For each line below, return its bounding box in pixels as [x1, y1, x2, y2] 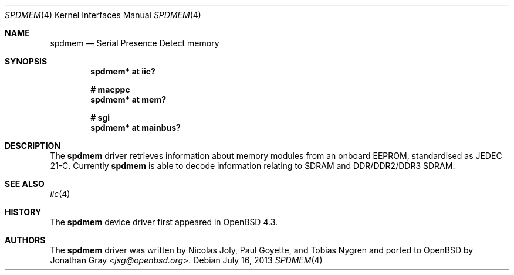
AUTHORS [5, 235, 46, 245]
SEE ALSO [5, 179, 45, 189]
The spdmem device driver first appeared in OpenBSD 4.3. [50, 217, 278, 227]
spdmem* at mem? [90, 94, 167, 104]
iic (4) [50, 189, 70, 199]
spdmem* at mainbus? [90, 123, 181, 133]
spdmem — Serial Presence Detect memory [50, 38, 219, 48]
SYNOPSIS [5, 56, 48, 66]
